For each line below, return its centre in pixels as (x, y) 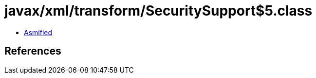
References (33, 51)
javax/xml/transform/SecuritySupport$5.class (158, 11)
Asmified (38, 32)
